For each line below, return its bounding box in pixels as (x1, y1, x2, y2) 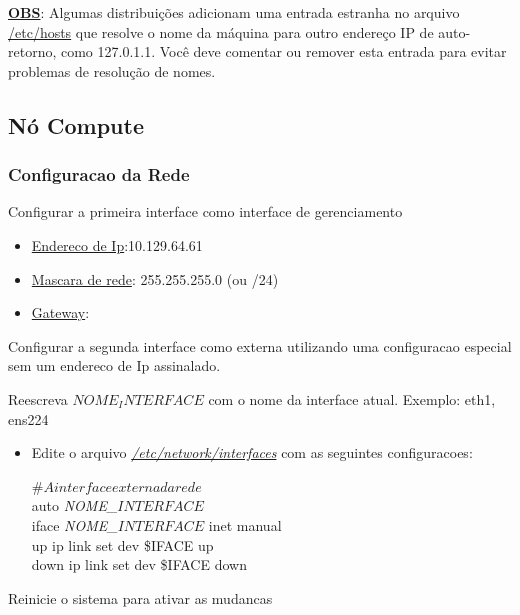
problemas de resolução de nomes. (8, 60, 216, 81)
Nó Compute (8, 109, 144, 140)
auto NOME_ (31, 495, 118, 516)
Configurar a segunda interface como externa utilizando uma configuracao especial (8, 335, 512, 356)
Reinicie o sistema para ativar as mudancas (8, 587, 273, 608)
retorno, (8, 41, 57, 62)
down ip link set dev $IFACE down (31, 554, 247, 575)
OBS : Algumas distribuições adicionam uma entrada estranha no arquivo (8, 2, 460, 22)
